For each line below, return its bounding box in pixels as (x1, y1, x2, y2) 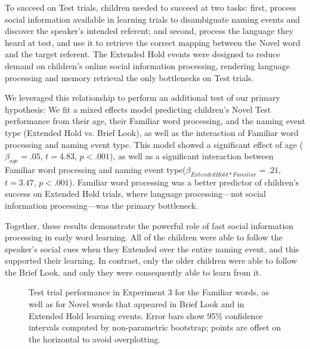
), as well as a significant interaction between (110, 150, 274, 162)
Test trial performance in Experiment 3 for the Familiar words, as (29, 286, 269, 298)
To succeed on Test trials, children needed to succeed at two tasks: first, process (5, 1, 296, 13)
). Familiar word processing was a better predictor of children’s (69, 175, 299, 188)
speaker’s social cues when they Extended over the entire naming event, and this (5, 242, 299, 255)
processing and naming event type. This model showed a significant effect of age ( (5, 138, 303, 150)
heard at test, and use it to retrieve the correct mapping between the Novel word (5, 36, 300, 48)
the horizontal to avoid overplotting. (29, 332, 161, 345)
